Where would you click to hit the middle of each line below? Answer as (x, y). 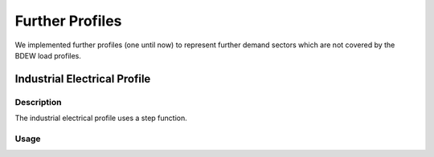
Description (38, 102)
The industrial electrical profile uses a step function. (101, 118)
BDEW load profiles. (48, 55)
